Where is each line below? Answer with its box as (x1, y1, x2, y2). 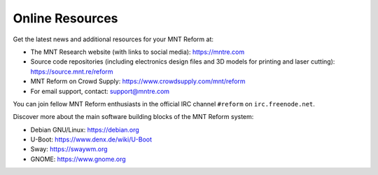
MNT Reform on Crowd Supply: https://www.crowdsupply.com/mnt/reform (30, 77, 246, 85)
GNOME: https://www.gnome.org (30, 155, 126, 163)
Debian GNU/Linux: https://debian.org (30, 125, 139, 134)
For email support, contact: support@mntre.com (30, 87, 170, 95)
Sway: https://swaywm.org (30, 145, 108, 153)
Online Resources (13, 10, 118, 26)
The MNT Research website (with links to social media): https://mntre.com (30, 48, 245, 56)
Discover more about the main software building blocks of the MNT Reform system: (13, 113, 254, 121)
